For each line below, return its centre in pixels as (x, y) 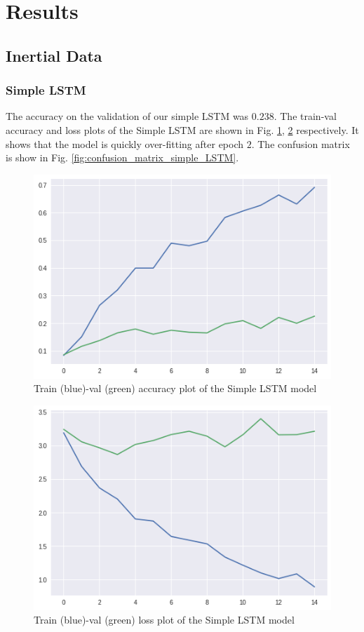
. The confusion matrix (301, 143)
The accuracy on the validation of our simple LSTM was (127, 116)
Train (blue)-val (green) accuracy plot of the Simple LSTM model (175, 388)
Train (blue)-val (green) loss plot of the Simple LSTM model (164, 620)
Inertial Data (54, 55)
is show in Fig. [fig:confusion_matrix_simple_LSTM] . (122, 157)
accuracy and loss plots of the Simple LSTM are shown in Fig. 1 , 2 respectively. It (182, 129)
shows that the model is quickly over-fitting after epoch (125, 143)
